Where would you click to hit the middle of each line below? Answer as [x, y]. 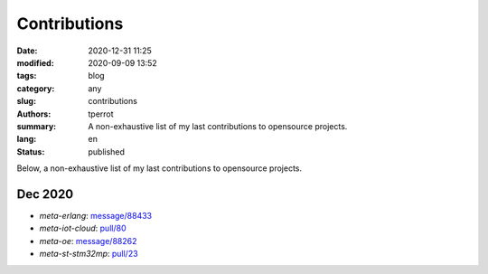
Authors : [34, 114]
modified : [35, 62]
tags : [27, 76]
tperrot [101, 114]
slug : [26, 101]
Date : [27, 51]
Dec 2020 [45, 194]
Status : [31, 151]
